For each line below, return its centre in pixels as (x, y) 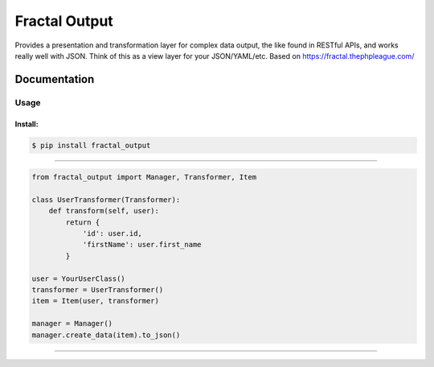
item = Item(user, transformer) (96, 301)
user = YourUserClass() (79, 278)
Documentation (55, 79)
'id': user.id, (112, 234)
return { (83, 222)
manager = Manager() (72, 324)
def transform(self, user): (104, 211)
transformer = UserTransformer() (98, 289)
